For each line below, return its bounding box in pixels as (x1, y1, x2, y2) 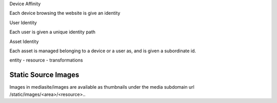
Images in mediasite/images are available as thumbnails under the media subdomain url (9, 84, 194, 90)
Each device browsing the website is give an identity (9, 10, 121, 16)
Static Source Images (9, 71, 80, 79)
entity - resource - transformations (9, 57, 83, 64)
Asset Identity (9, 38, 39, 45)
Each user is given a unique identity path (9, 29, 96, 35)
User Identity (9, 19, 37, 26)
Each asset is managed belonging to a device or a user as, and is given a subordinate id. (9, 48, 196, 54)
